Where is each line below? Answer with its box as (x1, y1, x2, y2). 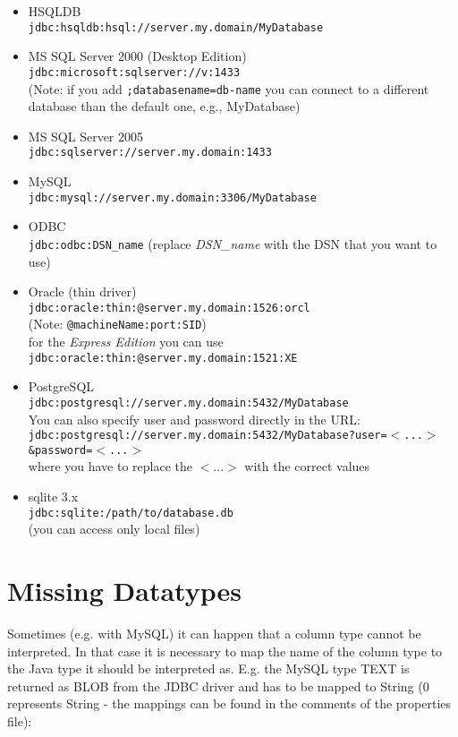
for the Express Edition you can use (28, 332, 224, 350)
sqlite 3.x (28, 487, 79, 505)
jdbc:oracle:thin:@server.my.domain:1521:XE (28, 351, 298, 364)
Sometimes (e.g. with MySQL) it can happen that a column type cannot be (7, 623, 421, 642)
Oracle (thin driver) (28, 282, 137, 301)
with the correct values (244, 457, 370, 476)
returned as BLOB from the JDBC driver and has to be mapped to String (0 (7, 676, 429, 695)
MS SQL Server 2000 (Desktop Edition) (28, 47, 247, 65)
